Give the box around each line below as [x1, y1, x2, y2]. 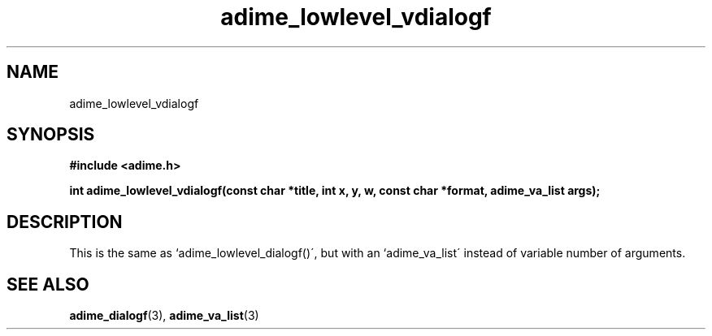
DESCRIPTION [7, 211, 123, 232]
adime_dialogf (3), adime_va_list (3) [69, 308, 259, 323]
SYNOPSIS [7, 124, 95, 145]
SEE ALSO [7, 274, 89, 295]
